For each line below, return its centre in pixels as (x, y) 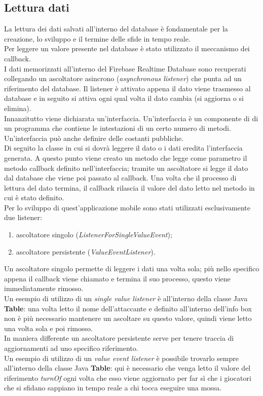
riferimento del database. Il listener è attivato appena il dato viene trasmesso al (127, 88)
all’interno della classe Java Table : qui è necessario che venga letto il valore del (127, 368)
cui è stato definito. (34, 197)
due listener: (23, 217)
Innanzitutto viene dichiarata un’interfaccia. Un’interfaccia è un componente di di (131, 118)
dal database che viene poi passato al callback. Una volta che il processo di (120, 178)
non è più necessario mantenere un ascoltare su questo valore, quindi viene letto (128, 318)
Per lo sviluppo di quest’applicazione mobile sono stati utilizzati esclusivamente (127, 207)
